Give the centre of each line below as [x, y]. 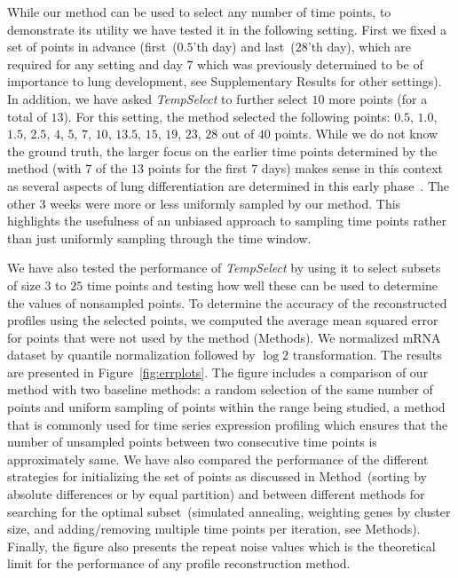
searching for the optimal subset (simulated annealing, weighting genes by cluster [229, 511]
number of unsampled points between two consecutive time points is [192, 442]
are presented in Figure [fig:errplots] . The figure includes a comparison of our [218, 372]
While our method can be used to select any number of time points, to [199, 12]
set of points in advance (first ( [92, 47]
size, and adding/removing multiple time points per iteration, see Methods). [214, 529]
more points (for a [378, 98]
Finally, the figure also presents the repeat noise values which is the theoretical [221, 546]
